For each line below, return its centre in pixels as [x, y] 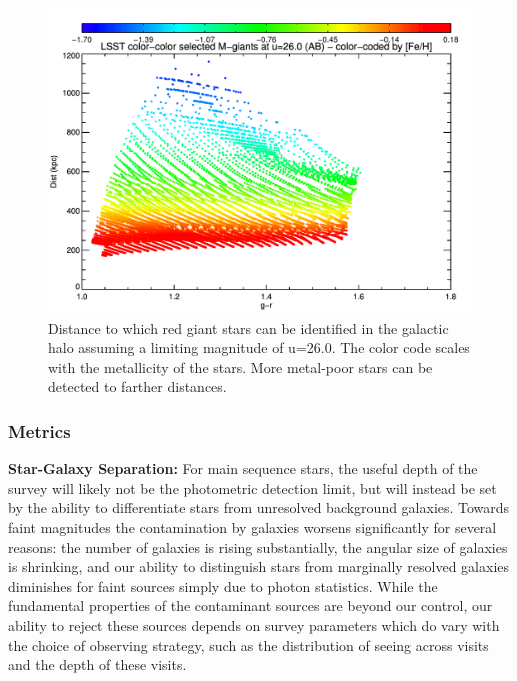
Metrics [39, 430]
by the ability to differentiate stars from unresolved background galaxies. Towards [259, 507]
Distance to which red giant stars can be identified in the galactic [248, 327]
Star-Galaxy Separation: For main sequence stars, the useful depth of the [243, 468]
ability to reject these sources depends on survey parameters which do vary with [254, 624]
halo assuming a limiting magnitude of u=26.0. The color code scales [259, 347]
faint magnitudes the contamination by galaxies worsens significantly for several [252, 526]
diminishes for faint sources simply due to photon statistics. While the [223, 585]
